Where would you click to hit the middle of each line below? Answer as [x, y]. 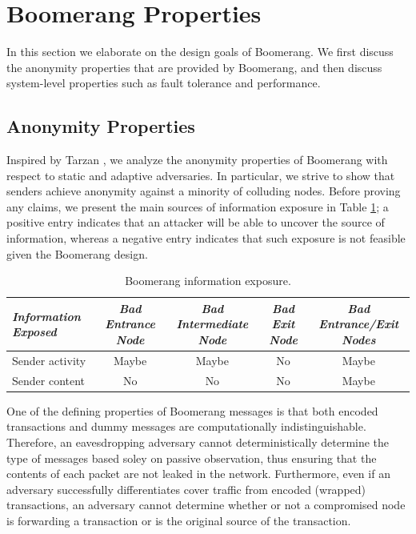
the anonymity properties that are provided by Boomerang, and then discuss [194, 67]
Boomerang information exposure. [208, 281]
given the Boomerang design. [77, 253]
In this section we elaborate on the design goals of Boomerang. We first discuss [200, 52]
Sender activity [49, 360]
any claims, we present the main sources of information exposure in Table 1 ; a [198, 206]
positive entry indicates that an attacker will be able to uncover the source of [196, 222]
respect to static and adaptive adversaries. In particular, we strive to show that [201, 175]
